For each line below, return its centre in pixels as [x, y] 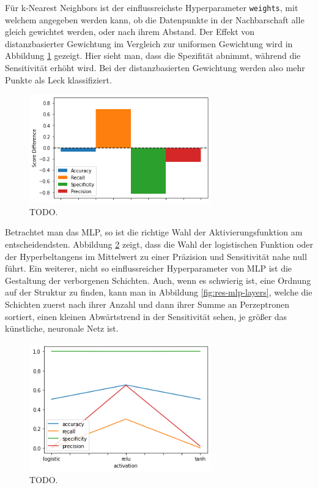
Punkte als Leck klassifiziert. [58, 79]
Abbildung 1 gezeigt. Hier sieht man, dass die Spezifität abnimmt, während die [153, 55]
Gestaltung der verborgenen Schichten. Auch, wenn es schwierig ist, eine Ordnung [158, 280]
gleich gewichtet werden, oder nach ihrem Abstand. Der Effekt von [130, 32]
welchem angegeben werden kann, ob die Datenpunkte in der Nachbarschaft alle [155, 19]
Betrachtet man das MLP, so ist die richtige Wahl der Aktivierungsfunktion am [154, 232]
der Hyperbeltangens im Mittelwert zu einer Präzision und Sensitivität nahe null [156, 256]
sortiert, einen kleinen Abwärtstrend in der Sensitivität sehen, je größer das [146, 316]
